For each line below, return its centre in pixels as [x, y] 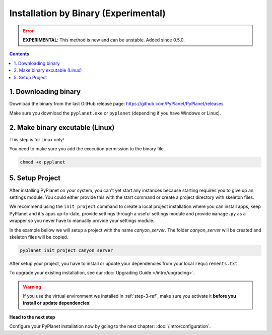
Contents [19, 54]
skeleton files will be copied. [39, 237]
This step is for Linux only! [37, 139]
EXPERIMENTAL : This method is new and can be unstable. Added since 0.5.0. [104, 40]
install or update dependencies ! [57, 303]
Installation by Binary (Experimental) [88, 13]
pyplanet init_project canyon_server [66, 250]
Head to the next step [32, 317]
